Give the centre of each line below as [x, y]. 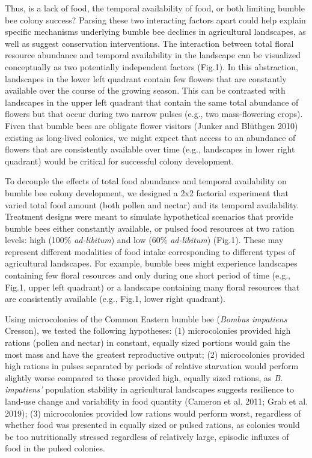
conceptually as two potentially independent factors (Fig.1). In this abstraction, [151, 66]
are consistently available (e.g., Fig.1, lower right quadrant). [115, 299]
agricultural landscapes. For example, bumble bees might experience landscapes [151, 263]
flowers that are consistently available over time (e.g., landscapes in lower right [150, 149]
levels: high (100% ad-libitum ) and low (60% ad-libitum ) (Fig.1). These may [144, 240]
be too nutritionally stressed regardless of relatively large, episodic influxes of [147, 436]
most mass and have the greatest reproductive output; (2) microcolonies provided [155, 354]
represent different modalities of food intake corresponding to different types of [150, 251]
